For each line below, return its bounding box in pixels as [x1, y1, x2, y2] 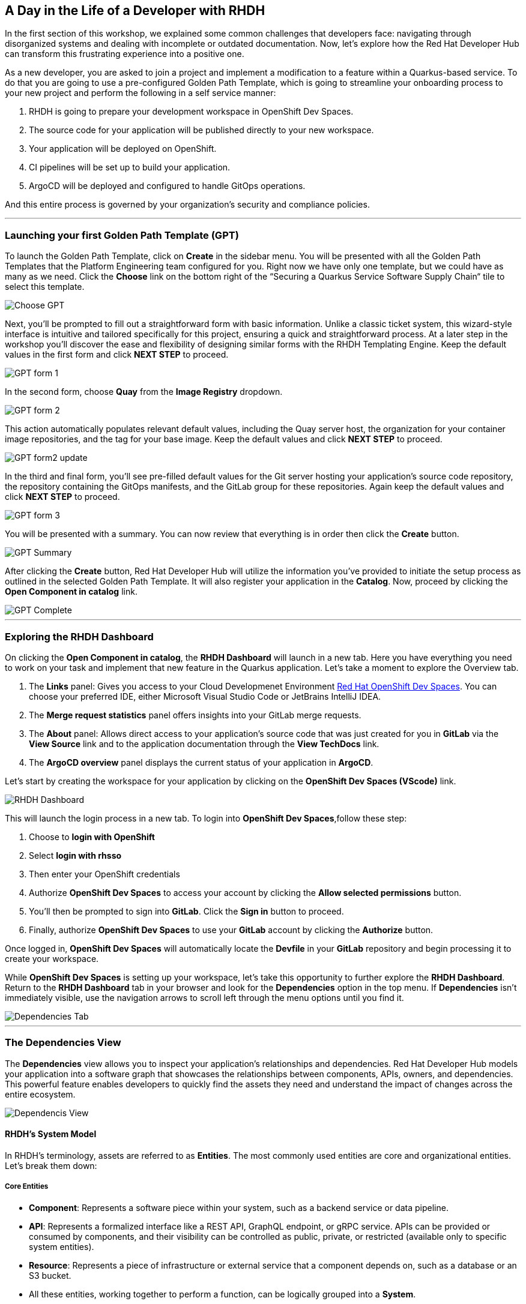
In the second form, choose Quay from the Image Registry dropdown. [5, 386, 283, 397]
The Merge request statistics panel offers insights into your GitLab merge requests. [29, 709, 361, 720]
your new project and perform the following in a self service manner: [5, 88, 276, 98]
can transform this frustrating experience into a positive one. [5, 49, 244, 59]
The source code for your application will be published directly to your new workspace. [29, 125, 374, 136]
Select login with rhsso [29, 850, 122, 861]
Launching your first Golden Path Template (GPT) [5, 229, 239, 241]
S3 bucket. [29, 1270, 71, 1281]
